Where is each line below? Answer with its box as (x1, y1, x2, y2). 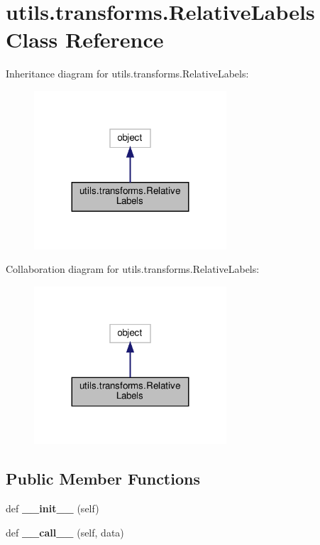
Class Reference (6, 25, 164, 54)
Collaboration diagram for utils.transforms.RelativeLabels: (6, 261, 260, 276)
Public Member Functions (6, 468, 200, 490)
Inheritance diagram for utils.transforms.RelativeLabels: (6, 66, 249, 81)
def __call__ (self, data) (6, 524, 124, 539)
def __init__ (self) (6, 501, 99, 516)
